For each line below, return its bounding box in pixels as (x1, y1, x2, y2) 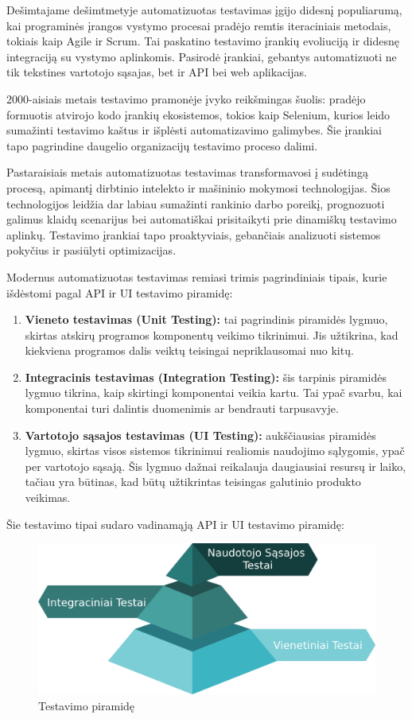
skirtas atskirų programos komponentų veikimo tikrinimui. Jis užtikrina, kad (25, 326, 398, 343)
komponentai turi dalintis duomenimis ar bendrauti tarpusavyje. (25, 400, 339, 417)
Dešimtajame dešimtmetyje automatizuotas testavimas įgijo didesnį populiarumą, (6, 2, 402, 17)
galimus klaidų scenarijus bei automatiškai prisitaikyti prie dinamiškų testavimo (6, 211, 397, 227)
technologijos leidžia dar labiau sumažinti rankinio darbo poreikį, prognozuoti (6, 195, 385, 212)
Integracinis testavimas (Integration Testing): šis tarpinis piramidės (25, 368, 387, 385)
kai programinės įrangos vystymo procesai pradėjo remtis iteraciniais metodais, (6, 17, 391, 33)
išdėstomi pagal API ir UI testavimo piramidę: (6, 284, 233, 301)
